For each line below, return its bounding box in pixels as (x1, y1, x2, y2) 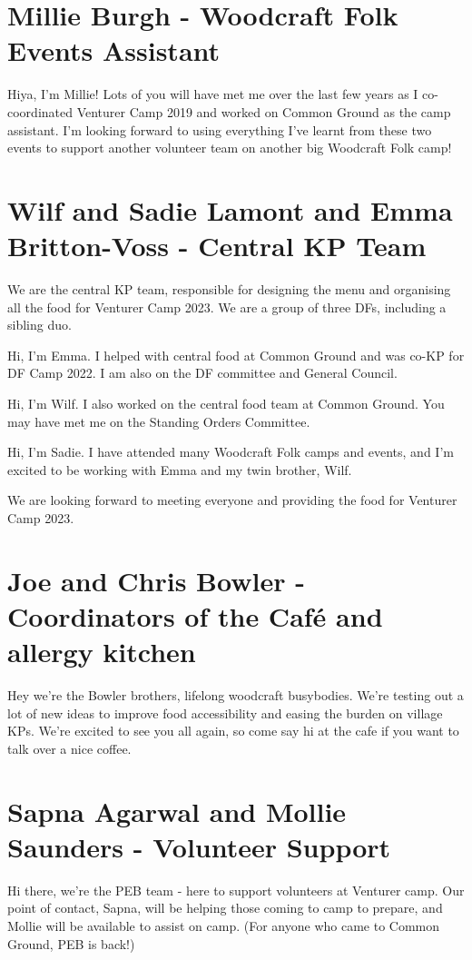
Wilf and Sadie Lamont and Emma (7, 191, 453, 228)
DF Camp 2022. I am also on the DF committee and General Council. (7, 363, 398, 382)
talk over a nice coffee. (7, 738, 132, 757)
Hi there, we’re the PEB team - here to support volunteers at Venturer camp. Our (7, 880, 465, 899)
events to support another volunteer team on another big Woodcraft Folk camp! (7, 138, 452, 157)
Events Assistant (7, 32, 221, 69)
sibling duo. (7, 315, 72, 334)
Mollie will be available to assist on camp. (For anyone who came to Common (7, 915, 440, 935)
